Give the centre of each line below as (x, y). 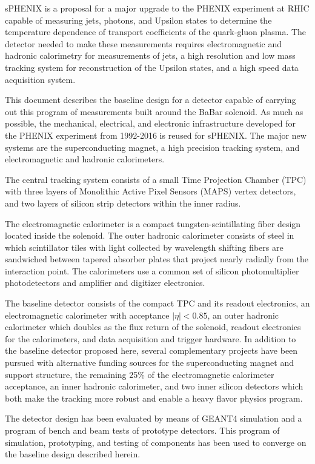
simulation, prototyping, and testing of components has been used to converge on (156, 442)
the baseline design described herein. (73, 454)
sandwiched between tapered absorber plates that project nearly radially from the (157, 259)
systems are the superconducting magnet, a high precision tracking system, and (152, 147)
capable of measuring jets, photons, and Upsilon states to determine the (138, 20)
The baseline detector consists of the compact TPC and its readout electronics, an (157, 303)
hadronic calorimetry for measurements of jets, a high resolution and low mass (150, 55)
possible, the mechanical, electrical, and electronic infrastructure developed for (150, 123)
